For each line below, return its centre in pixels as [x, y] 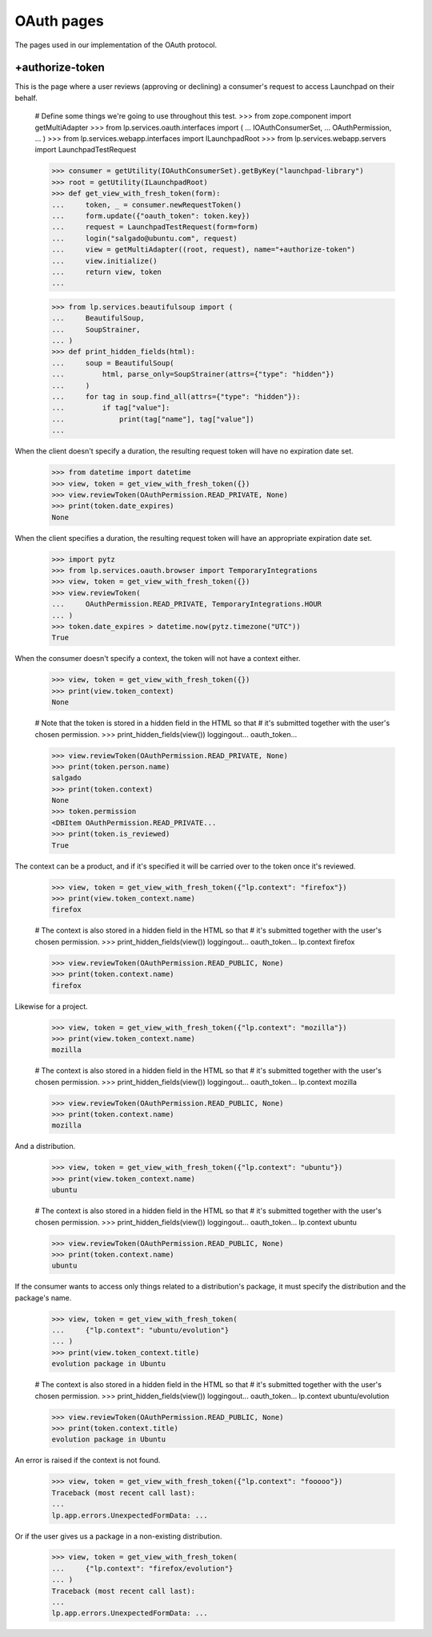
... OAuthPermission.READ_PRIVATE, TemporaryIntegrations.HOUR [187, 604]
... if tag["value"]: [111, 408]
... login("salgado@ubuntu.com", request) [144, 238]
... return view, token [106, 272]
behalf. [26, 98]
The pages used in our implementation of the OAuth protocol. [116, 45]
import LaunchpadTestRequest [86, 150]
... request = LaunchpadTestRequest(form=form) [155, 227]
